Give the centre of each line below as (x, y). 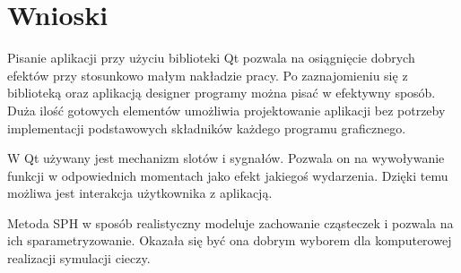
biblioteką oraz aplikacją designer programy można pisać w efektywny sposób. (222, 93)
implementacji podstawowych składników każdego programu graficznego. (207, 128)
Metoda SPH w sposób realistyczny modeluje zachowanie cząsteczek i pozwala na (230, 222)
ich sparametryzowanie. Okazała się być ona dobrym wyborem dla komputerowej (230, 240)
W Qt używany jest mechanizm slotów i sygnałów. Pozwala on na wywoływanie (226, 158)
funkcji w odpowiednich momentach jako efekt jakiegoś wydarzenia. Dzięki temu (228, 175)
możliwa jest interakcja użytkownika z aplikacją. (140, 193)
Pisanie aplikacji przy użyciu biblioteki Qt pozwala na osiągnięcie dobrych (211, 58)
